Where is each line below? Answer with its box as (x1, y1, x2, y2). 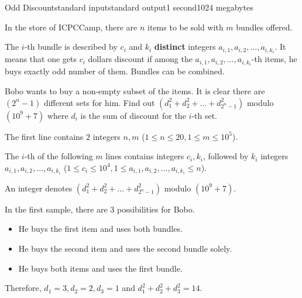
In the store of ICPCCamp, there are (5, 20, 138, 33)
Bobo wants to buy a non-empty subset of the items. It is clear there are (5, 84, 265, 97)
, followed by (203, 150, 249, 162)
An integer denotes (5, 181, 73, 194)
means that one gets (5, 53, 77, 65)
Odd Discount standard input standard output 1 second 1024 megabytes (5, 1, 253, 13)
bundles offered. (236, 20, 293, 33)
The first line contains (5, 130, 84, 142)
